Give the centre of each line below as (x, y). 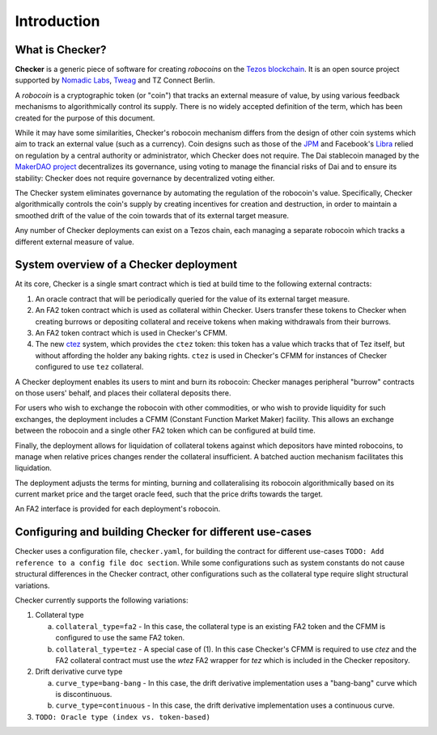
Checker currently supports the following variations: (102, 600)
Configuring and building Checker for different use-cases (163, 532)
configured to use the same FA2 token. (120, 638)
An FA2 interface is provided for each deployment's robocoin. (118, 509)
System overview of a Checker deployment (126, 265)
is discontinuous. (84, 695)
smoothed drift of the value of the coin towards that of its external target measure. (152, 215)
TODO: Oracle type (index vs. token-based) (123, 717)
